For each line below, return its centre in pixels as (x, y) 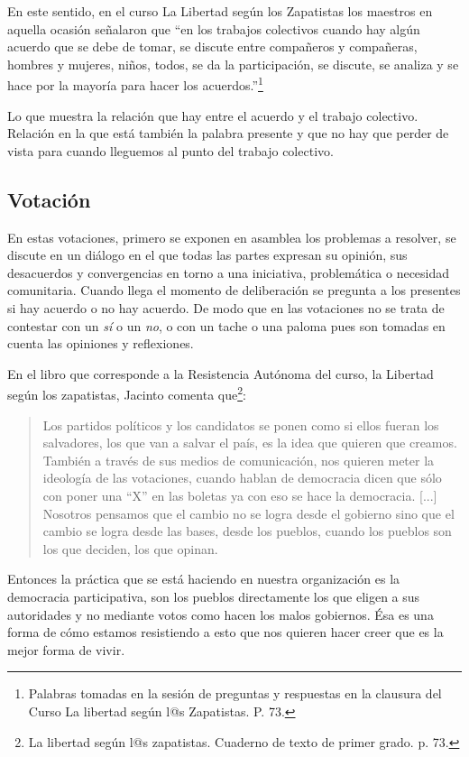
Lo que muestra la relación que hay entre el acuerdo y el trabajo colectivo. (213, 115)
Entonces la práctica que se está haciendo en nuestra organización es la (204, 579)
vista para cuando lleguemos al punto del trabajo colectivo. (170, 150)
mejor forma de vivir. (66, 649)
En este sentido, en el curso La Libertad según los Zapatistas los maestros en (220, 11)
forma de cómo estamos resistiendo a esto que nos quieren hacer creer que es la (225, 632)
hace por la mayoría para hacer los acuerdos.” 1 (135, 84)
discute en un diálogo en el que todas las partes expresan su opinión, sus (207, 255)
